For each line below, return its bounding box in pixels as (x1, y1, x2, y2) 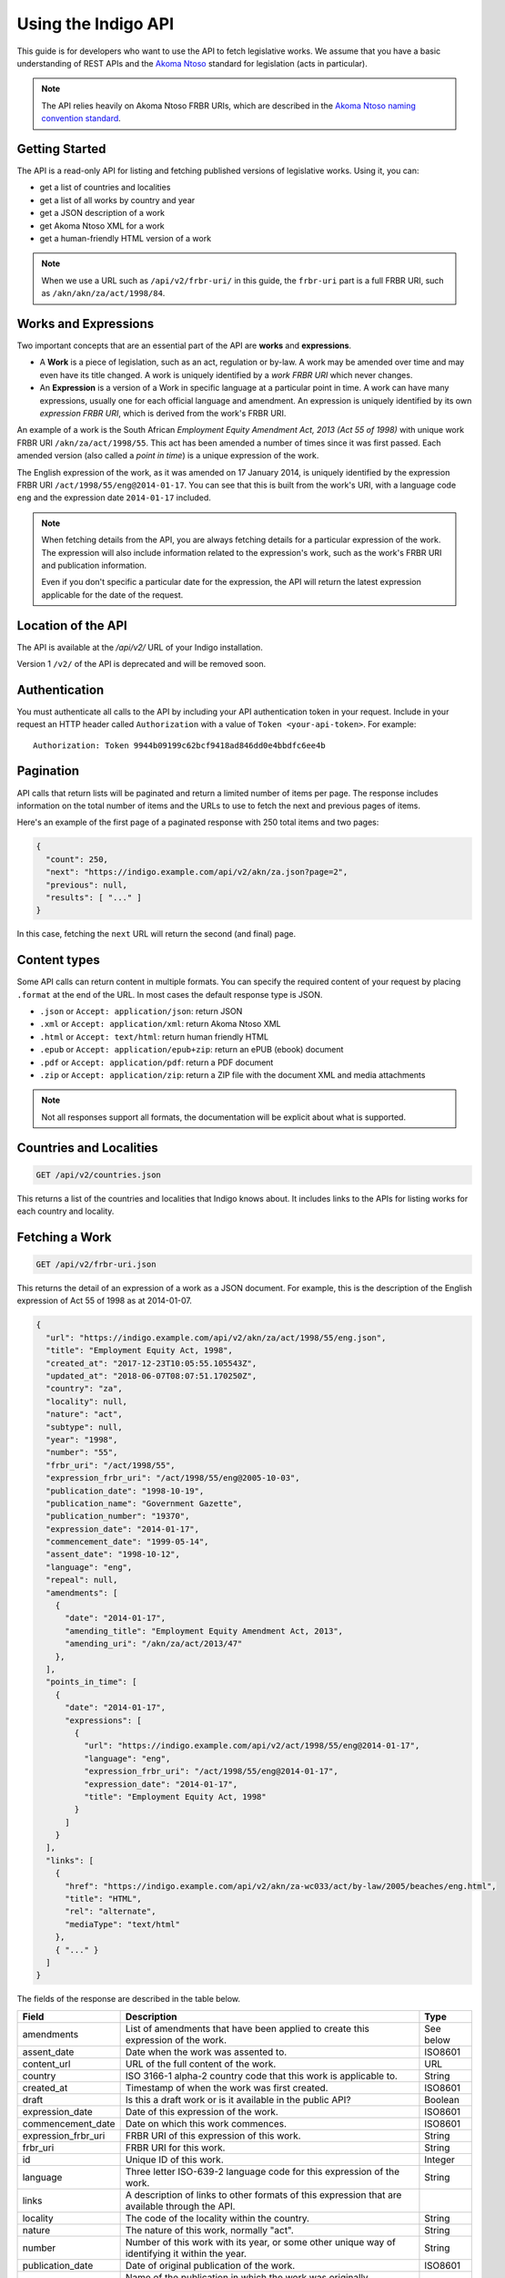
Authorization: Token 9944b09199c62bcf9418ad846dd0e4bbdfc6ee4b (33, 740, 327, 751)
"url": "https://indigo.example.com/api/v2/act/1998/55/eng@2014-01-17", (83, 1740, 420, 1751)
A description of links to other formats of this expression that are (125, 2188, 402, 2201)
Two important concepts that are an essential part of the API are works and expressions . (16, 340, 352, 351)
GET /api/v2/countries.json (35, 1169, 161, 1180)
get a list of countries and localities (39, 182, 171, 193)
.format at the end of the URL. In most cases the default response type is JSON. (16, 989, 323, 1000)
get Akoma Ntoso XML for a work (39, 220, 166, 231)
